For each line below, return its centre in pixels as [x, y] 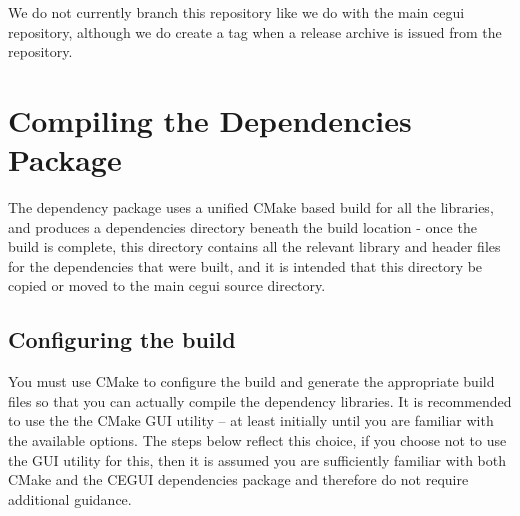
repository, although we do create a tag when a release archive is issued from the [255, 31]
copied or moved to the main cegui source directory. [167, 285]
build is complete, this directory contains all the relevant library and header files [254, 246]
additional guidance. [70, 498]
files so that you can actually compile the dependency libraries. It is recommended [260, 400]
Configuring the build [122, 339]
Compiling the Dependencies [210, 119]
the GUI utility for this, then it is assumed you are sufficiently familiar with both [257, 459]
